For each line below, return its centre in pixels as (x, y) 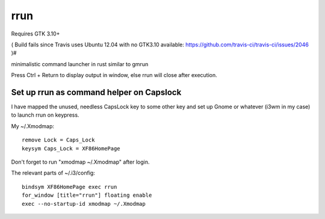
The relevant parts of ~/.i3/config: (53, 173)
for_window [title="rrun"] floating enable (87, 195)
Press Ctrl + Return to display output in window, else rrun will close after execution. (114, 75)
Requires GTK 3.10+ (36, 34)
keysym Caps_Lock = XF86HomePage (71, 148)
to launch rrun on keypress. (45, 115)
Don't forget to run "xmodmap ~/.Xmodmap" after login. (80, 162)
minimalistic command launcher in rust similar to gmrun (80, 64)
